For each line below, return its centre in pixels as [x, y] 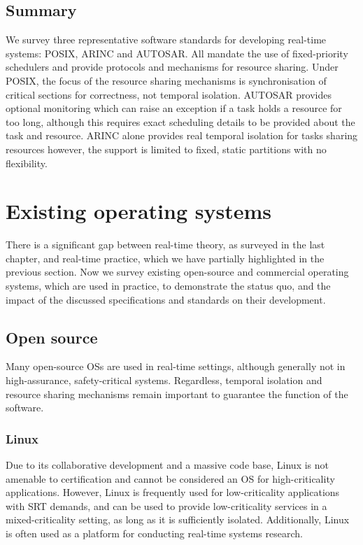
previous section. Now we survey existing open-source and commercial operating [177, 272]
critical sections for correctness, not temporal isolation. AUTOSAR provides [169, 94]
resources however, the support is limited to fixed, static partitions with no [166, 149]
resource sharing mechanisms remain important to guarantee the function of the [177, 394]
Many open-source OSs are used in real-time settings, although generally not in [176, 366]
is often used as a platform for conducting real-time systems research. [154, 533]
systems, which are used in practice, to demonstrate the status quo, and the [168, 286]
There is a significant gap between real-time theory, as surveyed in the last [165, 245]
